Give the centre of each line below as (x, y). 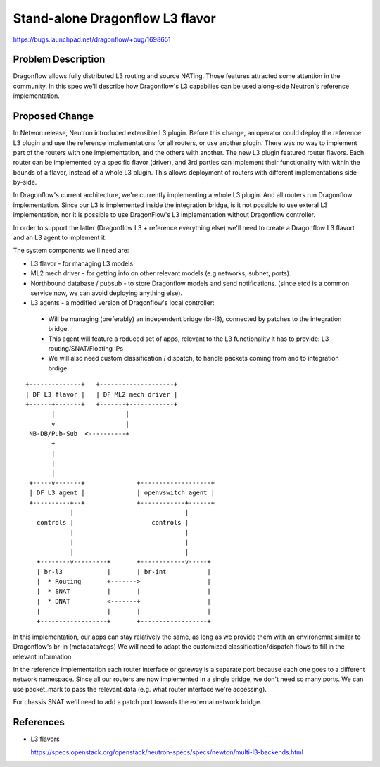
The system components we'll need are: (71, 251)
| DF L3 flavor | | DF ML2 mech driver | (102, 394)
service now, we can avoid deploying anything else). (107, 293)
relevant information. (43, 656)
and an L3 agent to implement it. (60, 238)
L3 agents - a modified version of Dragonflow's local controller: (122, 303)
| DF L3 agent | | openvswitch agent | (122, 493)
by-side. (25, 182)
